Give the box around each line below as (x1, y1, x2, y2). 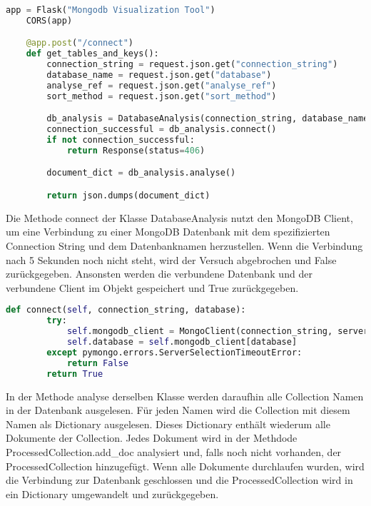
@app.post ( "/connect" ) (26, 38, 134, 49)
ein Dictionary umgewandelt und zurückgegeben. (6, 486, 219, 501)
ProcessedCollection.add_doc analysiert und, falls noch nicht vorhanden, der (6, 444, 342, 459)
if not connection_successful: (46, 135, 195, 146)
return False (66, 358, 128, 368)
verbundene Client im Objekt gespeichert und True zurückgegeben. (6, 280, 299, 295)
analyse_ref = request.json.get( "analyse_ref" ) (46, 80, 277, 91)
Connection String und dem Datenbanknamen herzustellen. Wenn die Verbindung (6, 238, 363, 253)
